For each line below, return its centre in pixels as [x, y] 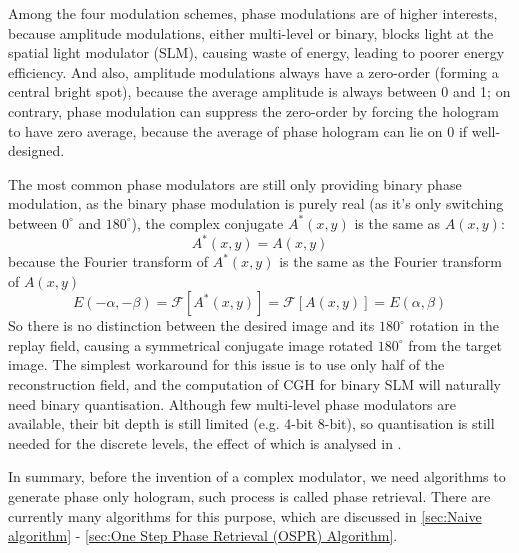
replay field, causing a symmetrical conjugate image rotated [191, 344]
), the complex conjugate [207, 222]
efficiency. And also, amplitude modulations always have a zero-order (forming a [253, 71]
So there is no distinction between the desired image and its [191, 325]
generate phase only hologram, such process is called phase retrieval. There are [249, 495]
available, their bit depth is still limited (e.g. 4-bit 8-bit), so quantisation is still [251, 423]
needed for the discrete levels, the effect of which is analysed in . [205, 442]
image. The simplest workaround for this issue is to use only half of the [226, 364]
